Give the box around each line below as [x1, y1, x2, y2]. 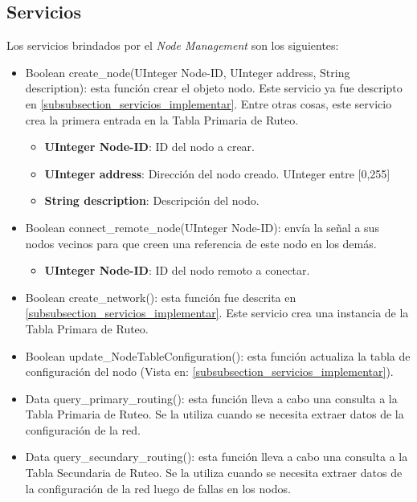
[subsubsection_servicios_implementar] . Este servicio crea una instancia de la [25, 304, 409, 321]
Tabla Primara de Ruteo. [25, 320, 149, 337]
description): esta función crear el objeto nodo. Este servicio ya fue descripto [25, 80, 403, 96]
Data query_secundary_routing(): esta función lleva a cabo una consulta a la [25, 448, 408, 465]
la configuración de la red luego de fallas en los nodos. [25, 480, 291, 496]
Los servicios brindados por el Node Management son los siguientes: [6, 37, 339, 54]
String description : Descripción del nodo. [44, 192, 260, 209]
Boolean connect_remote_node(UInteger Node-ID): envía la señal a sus [25, 218, 379, 235]
